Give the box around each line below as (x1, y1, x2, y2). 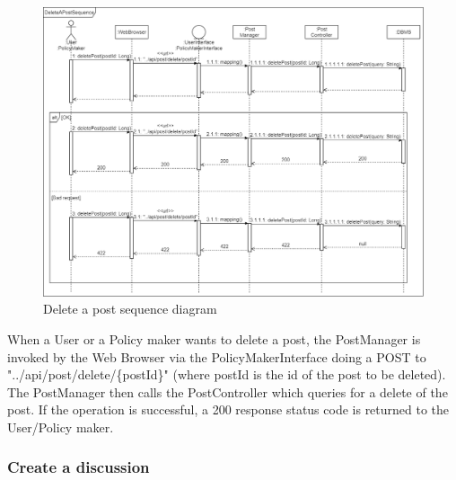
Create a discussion (7, 456, 150, 478)
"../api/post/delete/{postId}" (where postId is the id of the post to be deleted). (7, 365, 446, 384)
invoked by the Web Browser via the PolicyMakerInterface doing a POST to (7, 347, 426, 366)
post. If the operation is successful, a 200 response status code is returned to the (7, 400, 450, 419)
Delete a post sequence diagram (43, 299, 217, 318)
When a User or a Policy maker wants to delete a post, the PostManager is (7, 329, 421, 348)
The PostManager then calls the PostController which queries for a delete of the (7, 382, 448, 401)
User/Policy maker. (7, 417, 114, 436)
